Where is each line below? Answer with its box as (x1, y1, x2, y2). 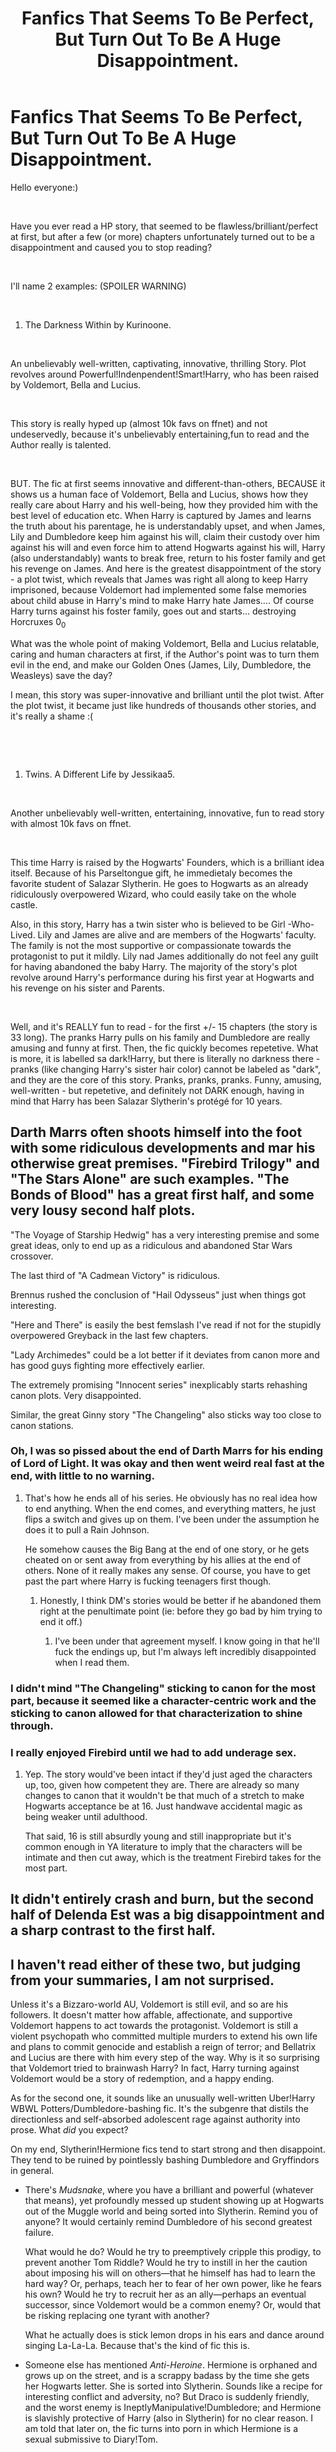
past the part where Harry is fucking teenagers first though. (24, 1575, 272, 1587)
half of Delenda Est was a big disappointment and (10, 1907, 325, 1924)
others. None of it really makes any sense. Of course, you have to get (24, 1564, 311, 1576)
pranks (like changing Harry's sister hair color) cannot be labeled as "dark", (10, 1063, 322, 1075)
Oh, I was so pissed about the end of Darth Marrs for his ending (10, 1444, 324, 1458)
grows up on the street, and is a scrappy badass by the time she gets (24, 2370, 310, 2382)
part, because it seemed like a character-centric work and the (10, 1693, 317, 1707)
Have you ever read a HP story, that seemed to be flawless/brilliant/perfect (10, 220, 319, 232)
